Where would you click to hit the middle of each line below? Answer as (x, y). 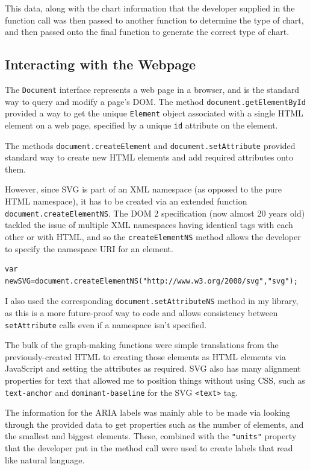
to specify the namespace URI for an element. (89, 248)
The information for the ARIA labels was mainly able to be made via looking (148, 412)
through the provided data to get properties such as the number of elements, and (154, 424)
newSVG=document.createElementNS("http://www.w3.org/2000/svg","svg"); (151, 281)
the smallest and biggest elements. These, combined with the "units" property (151, 436)
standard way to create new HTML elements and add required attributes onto (149, 157)
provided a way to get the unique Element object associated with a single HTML (154, 113)
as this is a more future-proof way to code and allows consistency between (141, 312)
